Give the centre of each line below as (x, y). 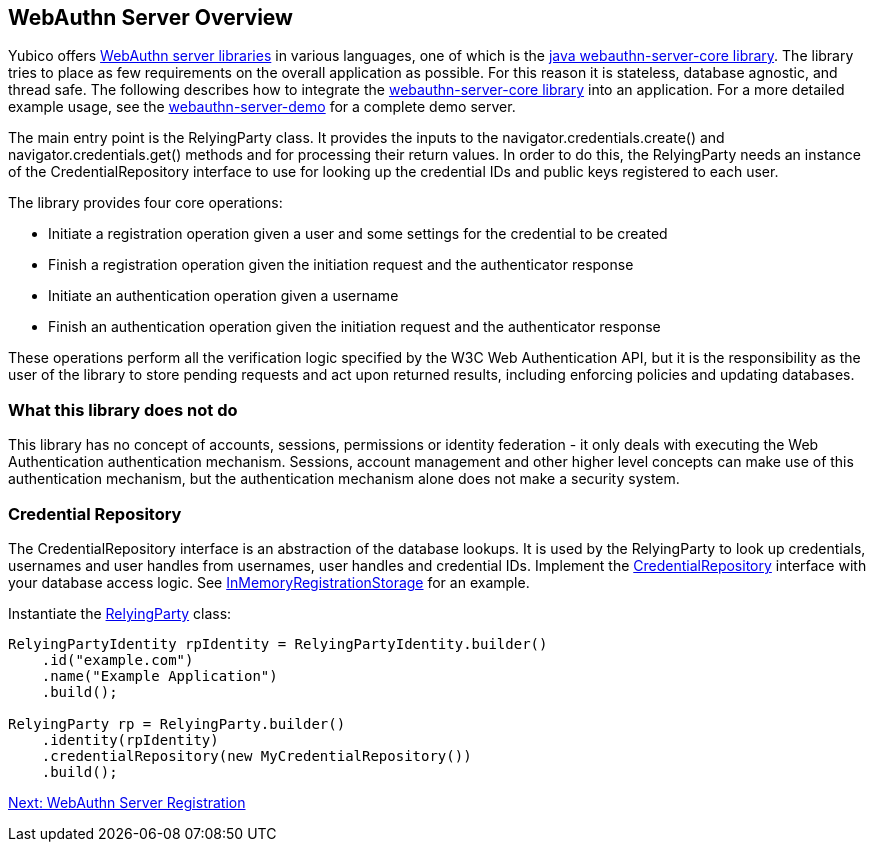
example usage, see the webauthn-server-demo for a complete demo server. (262, 107)
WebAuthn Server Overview (150, 17)
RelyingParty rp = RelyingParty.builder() (177, 723)
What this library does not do (123, 409)
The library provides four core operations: (145, 203)
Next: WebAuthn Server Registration (127, 802)
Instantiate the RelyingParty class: (120, 613)
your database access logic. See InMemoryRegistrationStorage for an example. (269, 582)
